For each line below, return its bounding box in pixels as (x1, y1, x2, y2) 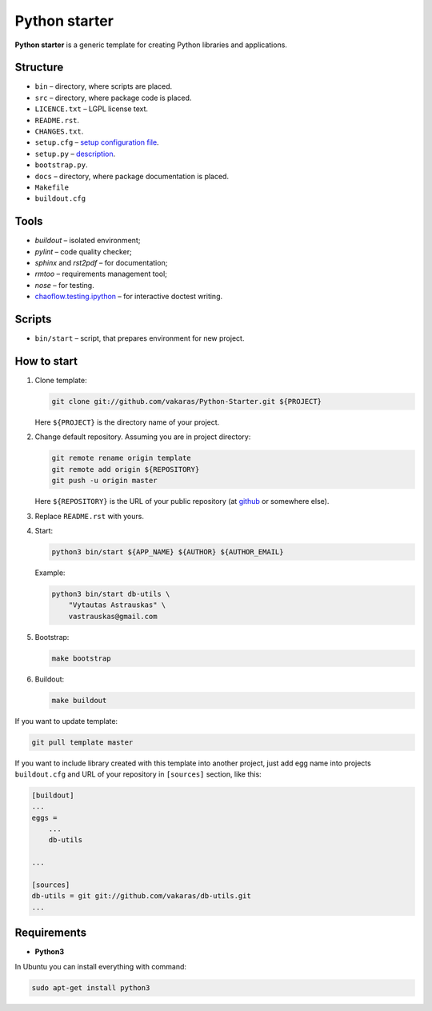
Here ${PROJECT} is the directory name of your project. (34, 418, 220, 427)
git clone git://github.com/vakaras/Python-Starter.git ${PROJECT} (51, 397, 322, 406)
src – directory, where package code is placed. (34, 93, 192, 102)
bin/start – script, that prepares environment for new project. (34, 334, 245, 343)
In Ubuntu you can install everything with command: (14, 961, 187, 971)
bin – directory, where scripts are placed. (34, 82, 173, 91)
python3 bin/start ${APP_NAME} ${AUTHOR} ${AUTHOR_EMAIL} (51, 547, 284, 556)
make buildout (51, 696, 107, 705)
